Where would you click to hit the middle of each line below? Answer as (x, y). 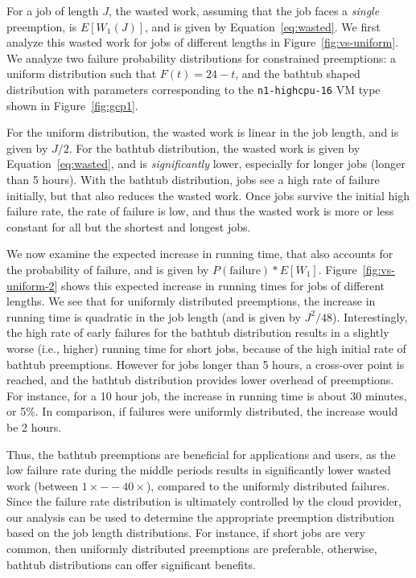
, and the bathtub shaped (298, 74)
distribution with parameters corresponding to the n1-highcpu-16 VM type (194, 89)
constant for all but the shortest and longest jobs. (129, 226)
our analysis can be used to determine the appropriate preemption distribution (201, 517)
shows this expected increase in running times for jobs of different (223, 285)
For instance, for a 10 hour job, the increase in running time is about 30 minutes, (207, 395)
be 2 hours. (34, 426)
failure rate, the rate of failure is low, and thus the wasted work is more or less (200, 211)
